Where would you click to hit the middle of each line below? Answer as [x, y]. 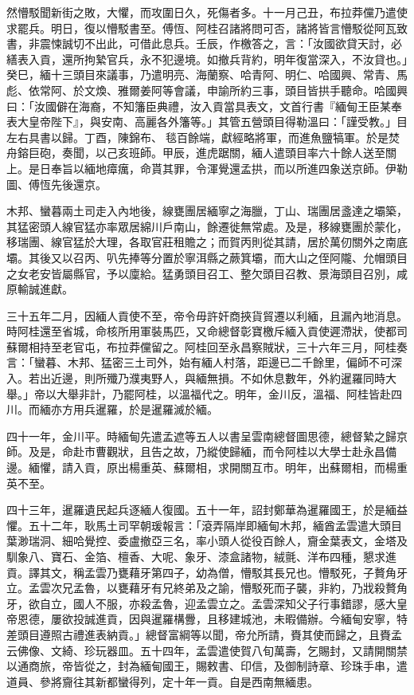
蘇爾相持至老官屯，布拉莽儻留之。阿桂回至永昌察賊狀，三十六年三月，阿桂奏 [207, 346]
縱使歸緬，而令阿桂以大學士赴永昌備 [301, 452]
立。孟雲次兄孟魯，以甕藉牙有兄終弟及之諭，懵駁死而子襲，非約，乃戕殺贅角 [207, 588]
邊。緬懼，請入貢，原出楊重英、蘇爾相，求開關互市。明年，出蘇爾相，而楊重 [207, 467]
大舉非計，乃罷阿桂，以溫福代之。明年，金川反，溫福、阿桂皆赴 [223, 393]
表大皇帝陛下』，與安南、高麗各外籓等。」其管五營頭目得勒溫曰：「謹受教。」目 [207, 122]
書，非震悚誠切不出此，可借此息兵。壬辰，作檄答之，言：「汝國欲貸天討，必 [204, 43]
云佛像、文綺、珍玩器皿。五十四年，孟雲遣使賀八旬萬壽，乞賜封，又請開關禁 [207, 650]
